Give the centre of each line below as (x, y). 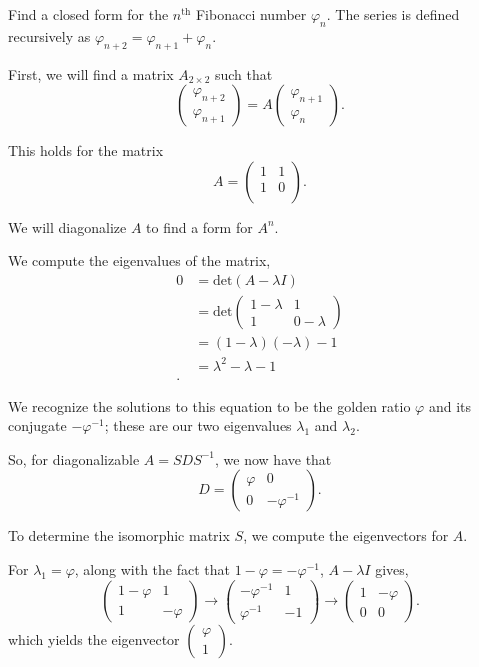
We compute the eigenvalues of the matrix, (139, 260)
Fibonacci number (251, 14)
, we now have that (273, 458)
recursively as (49, 35)
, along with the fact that (152, 569)
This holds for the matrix (86, 150)
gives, (392, 569)
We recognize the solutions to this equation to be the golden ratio (209, 405)
